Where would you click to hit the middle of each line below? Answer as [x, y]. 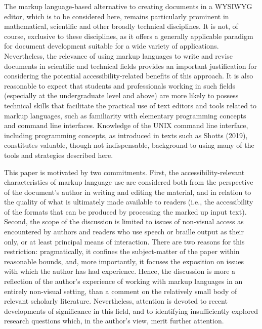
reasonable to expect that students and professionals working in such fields [120, 85]
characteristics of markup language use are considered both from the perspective [129, 182]
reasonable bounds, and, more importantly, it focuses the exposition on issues [124, 261]
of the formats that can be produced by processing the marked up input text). [125, 211]
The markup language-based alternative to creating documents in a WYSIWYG [128, 6]
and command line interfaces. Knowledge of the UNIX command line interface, [126, 125]
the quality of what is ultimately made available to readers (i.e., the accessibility [129, 202]
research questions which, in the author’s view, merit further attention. [114, 321]
